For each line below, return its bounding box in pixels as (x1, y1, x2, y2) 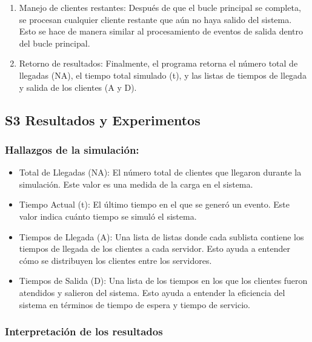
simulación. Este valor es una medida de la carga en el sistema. (19, 177, 253, 190)
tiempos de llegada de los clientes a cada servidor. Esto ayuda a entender (19, 242, 290, 255)
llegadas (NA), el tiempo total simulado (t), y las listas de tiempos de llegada (19, 68, 307, 81)
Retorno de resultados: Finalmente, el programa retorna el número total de (19, 57, 298, 70)
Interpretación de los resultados (5, 324, 163, 339)
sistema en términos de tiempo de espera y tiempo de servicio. (19, 298, 250, 311)
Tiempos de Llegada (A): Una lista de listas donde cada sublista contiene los (19, 230, 304, 243)
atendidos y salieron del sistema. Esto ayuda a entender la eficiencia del (19, 286, 285, 298)
